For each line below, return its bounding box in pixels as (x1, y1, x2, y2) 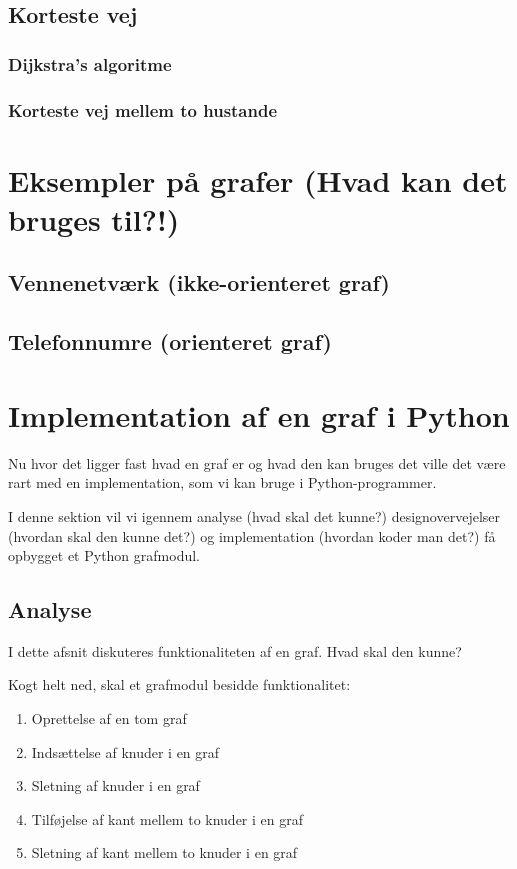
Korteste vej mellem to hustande (8, 97, 278, 122)
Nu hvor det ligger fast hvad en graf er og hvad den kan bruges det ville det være (8, 452, 506, 473)
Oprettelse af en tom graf (31, 708, 187, 729)
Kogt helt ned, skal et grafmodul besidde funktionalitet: (8, 674, 351, 695)
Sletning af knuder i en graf (31, 775, 200, 796)
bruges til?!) (8, 198, 180, 239)
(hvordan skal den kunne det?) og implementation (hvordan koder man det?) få (8, 525, 496, 546)
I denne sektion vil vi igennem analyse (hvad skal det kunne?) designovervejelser (8, 505, 500, 526)
